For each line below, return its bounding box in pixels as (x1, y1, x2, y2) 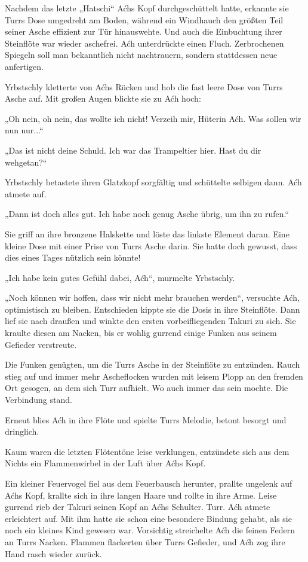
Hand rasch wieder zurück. (5, 547, 102, 560)
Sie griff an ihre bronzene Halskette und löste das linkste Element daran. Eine (5, 227, 289, 240)
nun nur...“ (5, 124, 44, 136)
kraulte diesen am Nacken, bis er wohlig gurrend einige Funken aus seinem (5, 326, 277, 339)
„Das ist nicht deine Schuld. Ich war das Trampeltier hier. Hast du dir (5, 143, 261, 156)
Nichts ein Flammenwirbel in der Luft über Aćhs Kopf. (5, 457, 206, 469)
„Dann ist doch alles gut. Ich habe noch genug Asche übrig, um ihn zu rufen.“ (5, 207, 289, 220)
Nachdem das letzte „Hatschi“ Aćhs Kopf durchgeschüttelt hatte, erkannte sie (5, 2, 289, 14)
